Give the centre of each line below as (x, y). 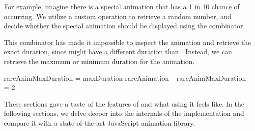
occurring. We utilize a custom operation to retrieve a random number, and (118, 16)
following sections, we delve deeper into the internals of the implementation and (124, 113)
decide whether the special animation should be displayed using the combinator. (125, 26)
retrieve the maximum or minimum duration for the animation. (99, 61)
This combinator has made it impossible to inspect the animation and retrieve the (127, 42)
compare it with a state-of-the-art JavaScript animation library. (99, 122)
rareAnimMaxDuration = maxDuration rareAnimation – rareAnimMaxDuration (125, 77)
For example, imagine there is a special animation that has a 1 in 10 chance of (122, 6)
